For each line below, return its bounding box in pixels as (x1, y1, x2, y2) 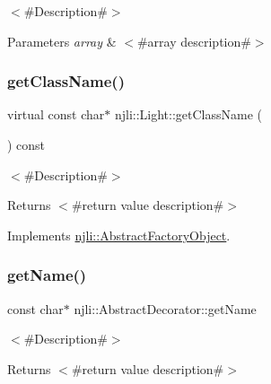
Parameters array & (7, 31, 117, 50)
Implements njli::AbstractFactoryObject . (7, 225, 231, 244)
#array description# (136, 31, 251, 50)
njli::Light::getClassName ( (114, 105, 263, 124)
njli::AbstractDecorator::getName (74, 299, 257, 318)
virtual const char (7, 105, 105, 124)
